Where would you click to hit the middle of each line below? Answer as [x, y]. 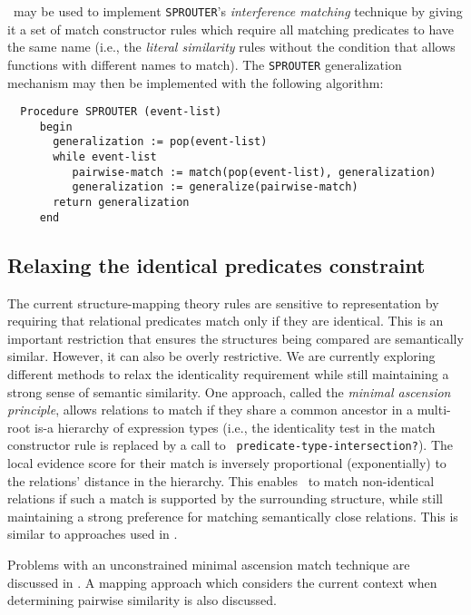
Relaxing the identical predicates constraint [216, 264]
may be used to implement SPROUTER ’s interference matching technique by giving [238, 11]
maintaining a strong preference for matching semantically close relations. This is [233, 516]
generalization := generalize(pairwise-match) [215, 187]
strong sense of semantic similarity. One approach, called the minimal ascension [229, 391]
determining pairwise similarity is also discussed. [142, 600]
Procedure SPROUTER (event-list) [121, 112]
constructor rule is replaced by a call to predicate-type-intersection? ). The [231, 445]
